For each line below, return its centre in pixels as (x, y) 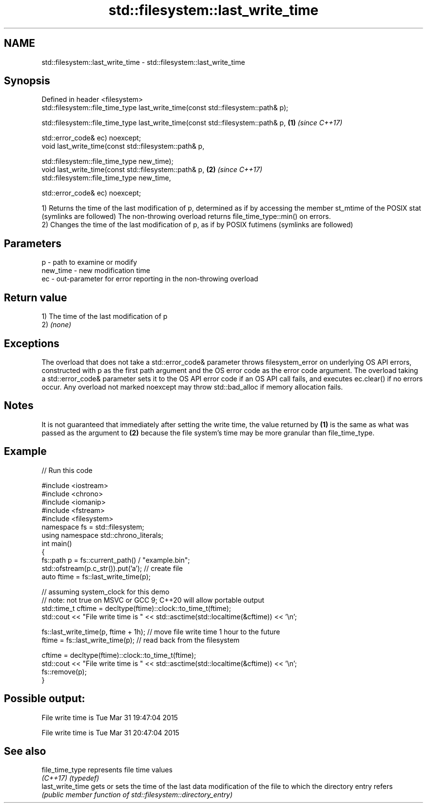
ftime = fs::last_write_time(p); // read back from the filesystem (141, 640)
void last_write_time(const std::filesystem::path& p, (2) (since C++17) (152, 170)
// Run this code (67, 470)
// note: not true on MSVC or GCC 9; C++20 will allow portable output (153, 600)
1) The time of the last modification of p (105, 316)
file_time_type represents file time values (107, 770)
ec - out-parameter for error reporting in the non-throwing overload (150, 279)
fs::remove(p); (64, 671)
